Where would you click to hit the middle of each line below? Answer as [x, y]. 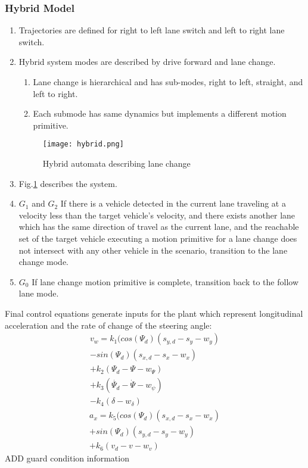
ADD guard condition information [67, 458]
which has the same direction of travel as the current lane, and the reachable [159, 227]
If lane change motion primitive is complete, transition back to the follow [165, 281]
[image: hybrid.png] [83, 144]
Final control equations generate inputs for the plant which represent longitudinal [154, 313]
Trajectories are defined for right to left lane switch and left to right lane [152, 30]
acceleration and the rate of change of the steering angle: [108, 325]
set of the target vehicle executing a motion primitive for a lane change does [158, 238]
